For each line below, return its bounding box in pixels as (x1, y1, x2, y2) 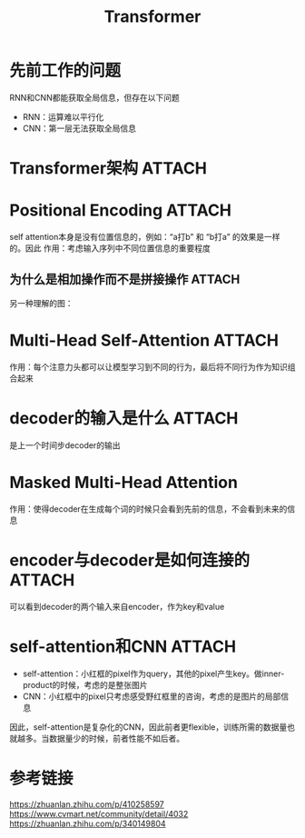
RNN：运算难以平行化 (22, 111, 104, 122)
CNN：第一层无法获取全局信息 (22, 123, 137, 134)
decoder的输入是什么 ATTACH (9, 408, 239, 428)
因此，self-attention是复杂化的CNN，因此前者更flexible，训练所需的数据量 (9, 721, 288, 733)
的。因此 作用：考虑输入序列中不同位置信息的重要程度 (9, 243, 211, 254)
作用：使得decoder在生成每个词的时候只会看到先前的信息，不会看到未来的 (9, 503, 288, 514)
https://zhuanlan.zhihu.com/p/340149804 (9, 818, 166, 829)
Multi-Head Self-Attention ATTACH (9, 330, 280, 351)
